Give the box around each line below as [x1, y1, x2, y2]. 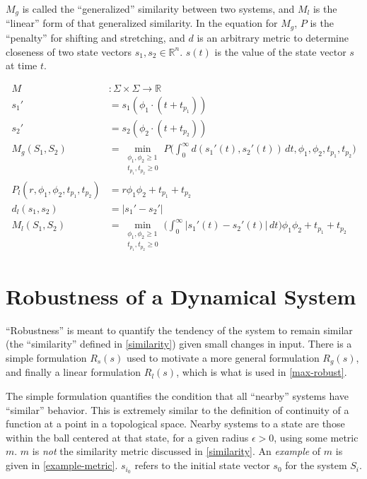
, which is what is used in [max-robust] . [176, 365, 347, 379]
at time [6, 58, 37, 73]
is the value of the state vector [214, 44, 346, 59]
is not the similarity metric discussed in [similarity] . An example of [32, 444, 321, 459]
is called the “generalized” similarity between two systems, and [22, 1, 295, 16]
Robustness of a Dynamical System [6, 281, 356, 310]
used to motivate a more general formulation [126, 350, 320, 365]
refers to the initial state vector [134, 458, 270, 473]
